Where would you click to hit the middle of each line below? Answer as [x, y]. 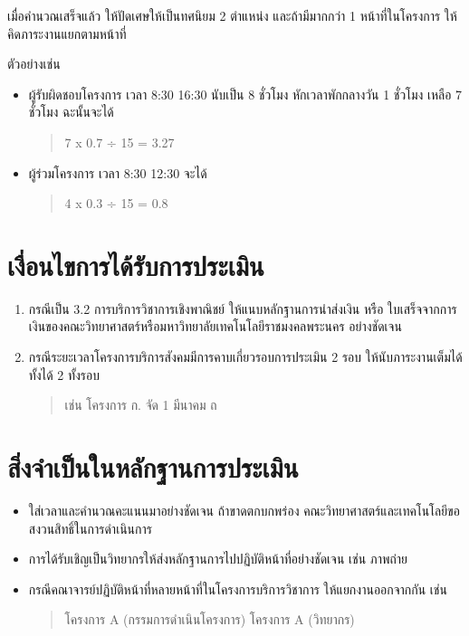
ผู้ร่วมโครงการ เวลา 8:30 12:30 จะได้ [118, 172]
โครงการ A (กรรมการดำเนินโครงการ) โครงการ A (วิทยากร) [210, 619]
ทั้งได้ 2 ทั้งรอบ [64, 374]
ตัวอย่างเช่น [34, 64]
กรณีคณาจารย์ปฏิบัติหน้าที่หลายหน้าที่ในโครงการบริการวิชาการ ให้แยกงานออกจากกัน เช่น [238, 589]
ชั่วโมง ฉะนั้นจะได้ [71, 112]
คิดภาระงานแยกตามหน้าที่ [67, 33]
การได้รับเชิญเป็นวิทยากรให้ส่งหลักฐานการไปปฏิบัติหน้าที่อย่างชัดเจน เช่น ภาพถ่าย [218, 559]
